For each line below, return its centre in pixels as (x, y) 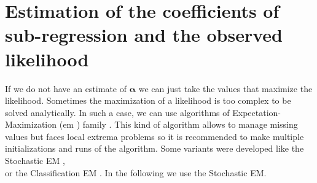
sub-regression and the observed (144, 35)
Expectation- (256, 112)
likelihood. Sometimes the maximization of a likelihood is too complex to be (148, 100)
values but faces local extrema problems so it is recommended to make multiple (155, 136)
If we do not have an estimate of (66, 88)
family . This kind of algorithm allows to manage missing (190, 124)
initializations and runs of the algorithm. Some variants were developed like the (155, 148)
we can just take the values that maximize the (225, 88)
